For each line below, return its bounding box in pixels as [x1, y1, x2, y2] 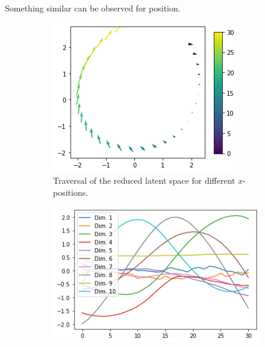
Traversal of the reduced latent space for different [53, 174, 235, 187]
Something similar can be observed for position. [5, 2, 181, 14]
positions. [53, 186, 89, 198]
